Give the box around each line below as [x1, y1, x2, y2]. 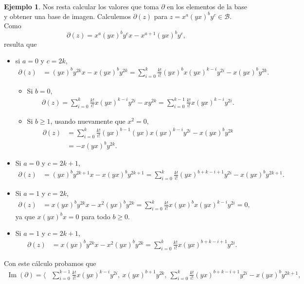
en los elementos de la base [167, 1, 247, 11]
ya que [15, 211, 35, 222]
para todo [81, 211, 110, 222]
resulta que [4, 39, 37, 49]
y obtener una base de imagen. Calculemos [4, 11, 131, 21]
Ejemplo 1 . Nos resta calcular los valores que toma [4, 1, 159, 11]
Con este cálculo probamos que [4, 258, 96, 268]
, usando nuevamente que [50, 115, 125, 126]
